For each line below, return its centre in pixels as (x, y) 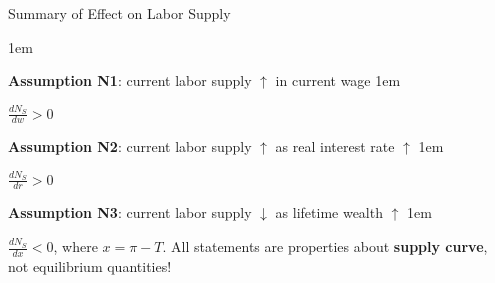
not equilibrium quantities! (90, 265)
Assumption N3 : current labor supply (130, 212)
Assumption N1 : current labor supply (130, 80)
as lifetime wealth (329, 212)
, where (75, 246)
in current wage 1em (338, 80)
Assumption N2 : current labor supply (130, 146)
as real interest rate (335, 146)
